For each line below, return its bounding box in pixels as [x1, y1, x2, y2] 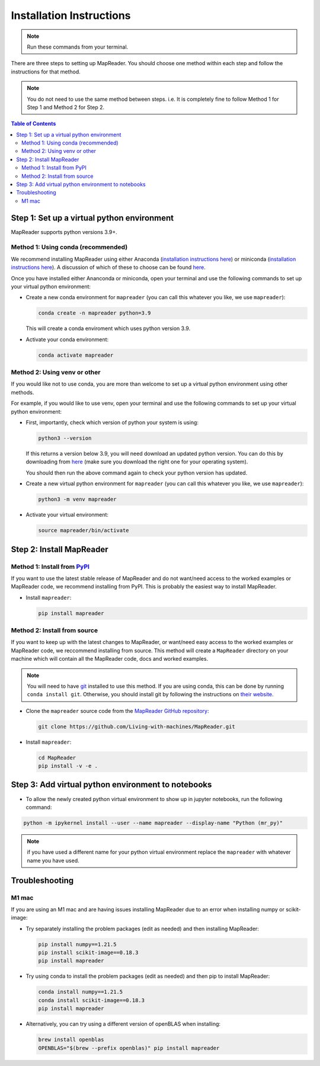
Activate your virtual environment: [25, 511, 109, 518]
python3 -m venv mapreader [38, 496, 117, 503]
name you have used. [27, 857, 79, 864]
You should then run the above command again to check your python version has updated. [25, 469, 248, 476]
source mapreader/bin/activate [38, 527, 130, 534]
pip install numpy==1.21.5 [38, 941, 117, 947]
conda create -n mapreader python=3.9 [38, 310, 151, 316]
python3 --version [38, 435, 92, 441]
